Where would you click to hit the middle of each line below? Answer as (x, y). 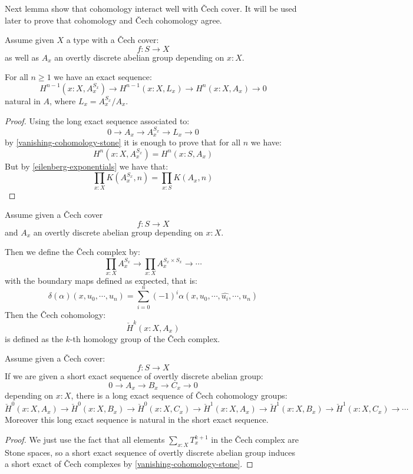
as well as (22, 57)
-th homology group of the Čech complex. (145, 338)
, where (62, 100)
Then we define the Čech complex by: (72, 252)
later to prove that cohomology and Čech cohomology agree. (113, 20)
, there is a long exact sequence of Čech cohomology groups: (179, 395)
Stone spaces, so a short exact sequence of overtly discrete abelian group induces (150, 452)
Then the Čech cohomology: (55, 314)
